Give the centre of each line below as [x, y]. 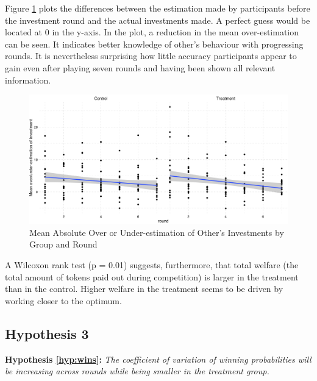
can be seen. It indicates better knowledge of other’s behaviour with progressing [154, 44]
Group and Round [63, 244]
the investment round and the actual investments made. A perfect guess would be [158, 20]
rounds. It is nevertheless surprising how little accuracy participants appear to [151, 56]
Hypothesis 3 [47, 333]
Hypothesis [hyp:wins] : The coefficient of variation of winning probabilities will [158, 359]
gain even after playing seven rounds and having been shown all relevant [140, 67]
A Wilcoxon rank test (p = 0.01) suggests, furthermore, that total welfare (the [152, 264]
